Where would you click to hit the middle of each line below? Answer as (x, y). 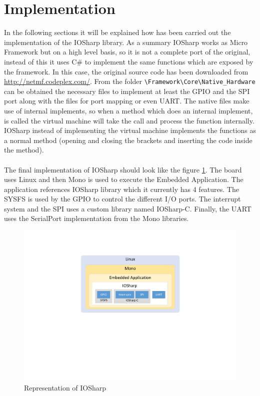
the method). (24, 150)
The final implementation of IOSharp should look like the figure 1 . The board (123, 169)
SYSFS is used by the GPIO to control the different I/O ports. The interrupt (122, 199)
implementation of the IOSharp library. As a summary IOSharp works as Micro (126, 42)
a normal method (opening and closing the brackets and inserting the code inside (128, 140)
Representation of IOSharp (65, 387)
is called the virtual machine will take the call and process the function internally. (129, 120)
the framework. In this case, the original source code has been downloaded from (126, 71)
